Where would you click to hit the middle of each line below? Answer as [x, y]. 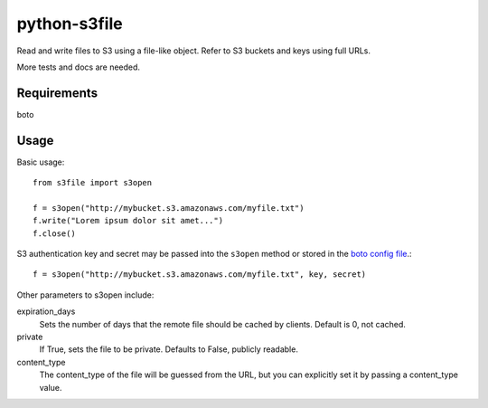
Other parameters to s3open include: [85, 295]
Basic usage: [41, 162]
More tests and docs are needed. [78, 67]
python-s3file [70, 24]
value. [51, 387]
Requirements [57, 93]
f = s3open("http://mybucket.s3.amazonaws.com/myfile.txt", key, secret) [200, 275]
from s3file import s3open [93, 183]
